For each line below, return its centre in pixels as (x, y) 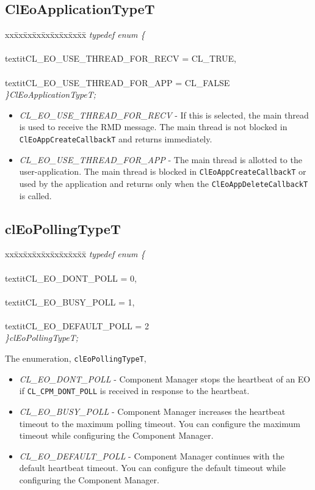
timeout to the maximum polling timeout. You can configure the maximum (160, 423)
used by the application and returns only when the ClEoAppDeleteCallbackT (164, 183)
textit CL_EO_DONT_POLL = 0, (71, 278)
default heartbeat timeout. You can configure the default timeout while (152, 468)
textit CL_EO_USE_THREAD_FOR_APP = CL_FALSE (118, 82)
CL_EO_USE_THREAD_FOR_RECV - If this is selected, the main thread (164, 115)
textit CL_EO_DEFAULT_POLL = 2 (77, 325)
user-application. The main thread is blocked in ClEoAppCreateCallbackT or (163, 171)
